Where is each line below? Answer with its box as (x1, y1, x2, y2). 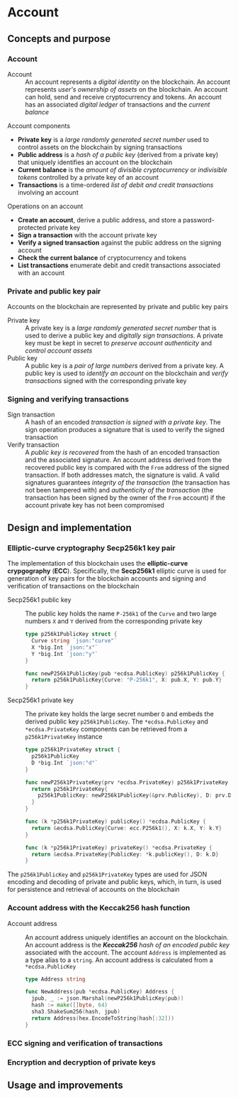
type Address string (25, 975, 86, 983)
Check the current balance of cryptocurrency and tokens (17, 253, 187, 262)
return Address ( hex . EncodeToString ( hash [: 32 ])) (31, 1014, 175, 1022)
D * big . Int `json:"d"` (31, 759, 98, 766)
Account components (7, 122, 71, 130)
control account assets (25, 346, 93, 355)
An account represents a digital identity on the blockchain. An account (25, 77, 231, 86)
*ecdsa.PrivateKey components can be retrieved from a (25, 725, 188, 733)
